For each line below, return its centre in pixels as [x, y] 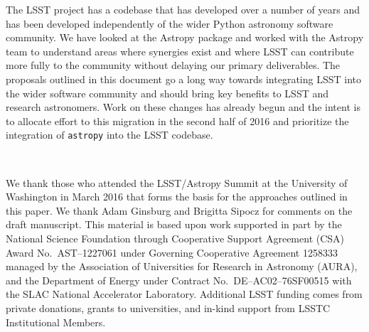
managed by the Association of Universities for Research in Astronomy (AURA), [182, 266]
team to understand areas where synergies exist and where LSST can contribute [180, 51]
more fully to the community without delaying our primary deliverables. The [173, 65]
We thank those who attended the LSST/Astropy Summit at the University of [177, 182]
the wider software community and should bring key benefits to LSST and [167, 93]
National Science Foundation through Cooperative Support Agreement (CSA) [175, 238]
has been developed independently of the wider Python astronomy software [170, 23]
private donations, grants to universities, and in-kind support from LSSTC [168, 307]
